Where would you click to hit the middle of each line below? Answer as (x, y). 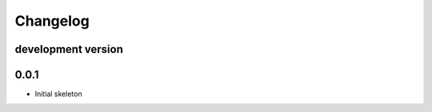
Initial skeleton (59, 94)
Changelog (52, 21)
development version (69, 49)
